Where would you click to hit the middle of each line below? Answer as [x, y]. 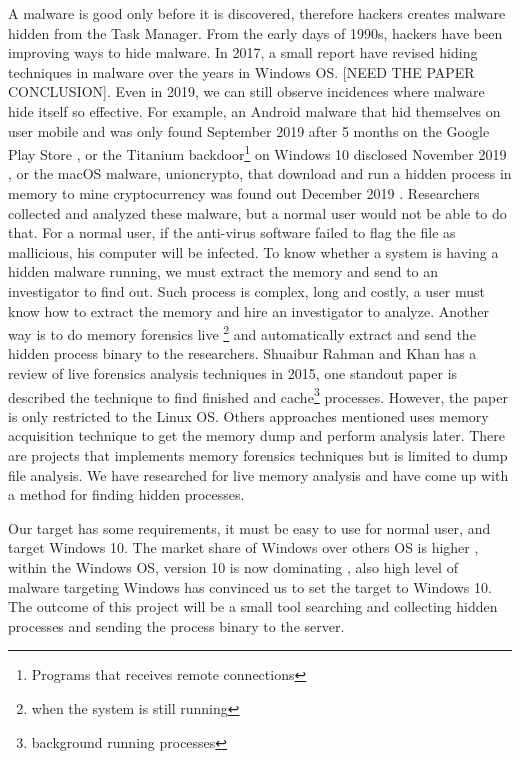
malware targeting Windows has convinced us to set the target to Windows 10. [250, 586]
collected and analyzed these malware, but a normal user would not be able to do [257, 212]
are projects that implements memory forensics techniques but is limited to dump [258, 455]
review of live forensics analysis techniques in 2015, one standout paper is [233, 373]
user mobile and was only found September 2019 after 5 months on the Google [249, 130]
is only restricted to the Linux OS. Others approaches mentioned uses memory [248, 415]
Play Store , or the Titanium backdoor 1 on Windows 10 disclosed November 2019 [257, 152]
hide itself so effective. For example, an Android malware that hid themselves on [254, 110]
